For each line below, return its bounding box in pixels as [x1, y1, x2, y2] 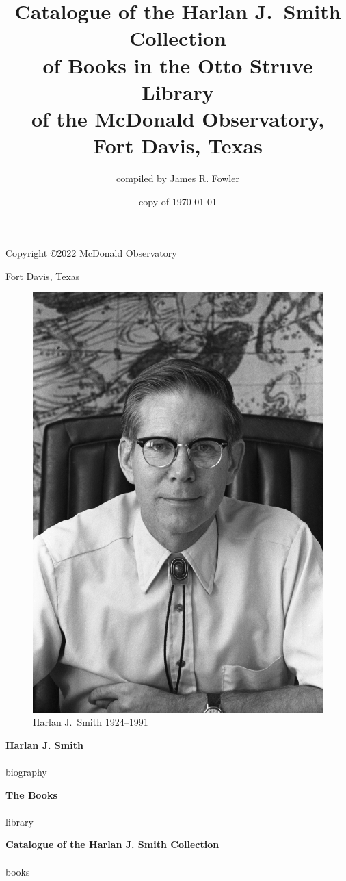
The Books [5, 787, 57, 802]
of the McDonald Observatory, [31, 104, 325, 132]
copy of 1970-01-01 [139, 194, 217, 208]
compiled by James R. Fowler [116, 171, 239, 186]
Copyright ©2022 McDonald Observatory [5, 246, 177, 260]
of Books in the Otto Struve [42, 51, 313, 79]
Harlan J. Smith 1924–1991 [33, 715, 148, 729]
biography [5, 765, 47, 779]
